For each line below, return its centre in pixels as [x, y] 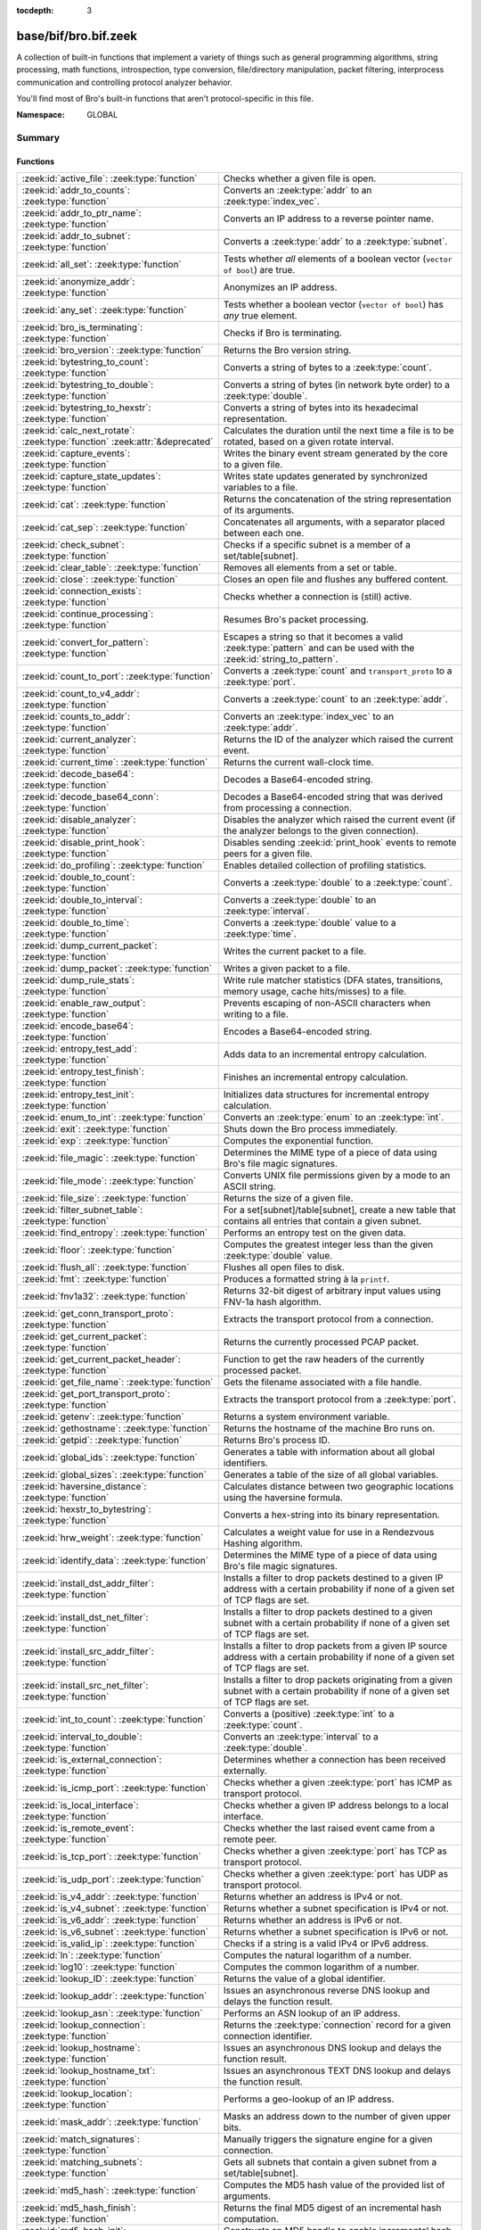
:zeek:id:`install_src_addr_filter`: [88, 1652]
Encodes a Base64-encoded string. [298, 1032]
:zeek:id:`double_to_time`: [75, 923]
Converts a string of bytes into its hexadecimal [321, 408]
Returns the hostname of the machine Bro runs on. [329, 1429]
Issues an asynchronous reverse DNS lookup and [326, 1991]
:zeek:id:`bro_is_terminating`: [82, 327]
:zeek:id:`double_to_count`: [78, 877]
